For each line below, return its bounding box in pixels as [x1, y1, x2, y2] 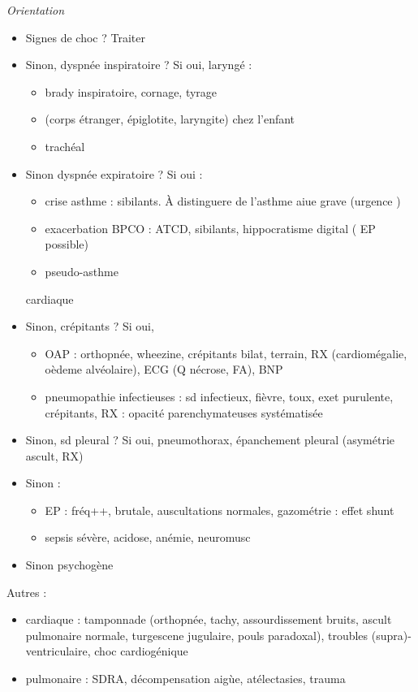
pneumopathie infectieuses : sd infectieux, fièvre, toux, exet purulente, [45, 387, 394, 404]
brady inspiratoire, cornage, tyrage [45, 83, 218, 100]
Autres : [6, 583, 47, 600]
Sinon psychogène [25, 556, 114, 573]
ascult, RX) [25, 447, 84, 464]
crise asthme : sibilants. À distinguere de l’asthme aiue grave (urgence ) [45, 192, 401, 210]
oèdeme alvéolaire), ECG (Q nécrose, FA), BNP [45, 361, 283, 378]
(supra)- [371, 626, 412, 643]
